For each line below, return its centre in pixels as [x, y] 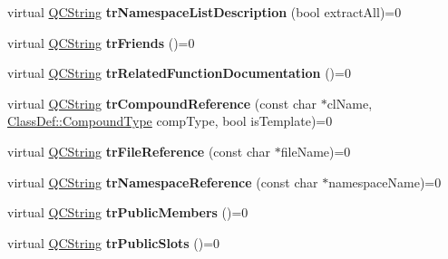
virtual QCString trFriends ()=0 [101, 42]
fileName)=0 [316, 151]
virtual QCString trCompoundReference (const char [162, 103]
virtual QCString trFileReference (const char [139, 151]
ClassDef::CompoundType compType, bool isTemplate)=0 [170, 121]
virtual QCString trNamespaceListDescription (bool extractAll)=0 [205, 12]
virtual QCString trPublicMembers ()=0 [128, 212]
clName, [350, 103]
